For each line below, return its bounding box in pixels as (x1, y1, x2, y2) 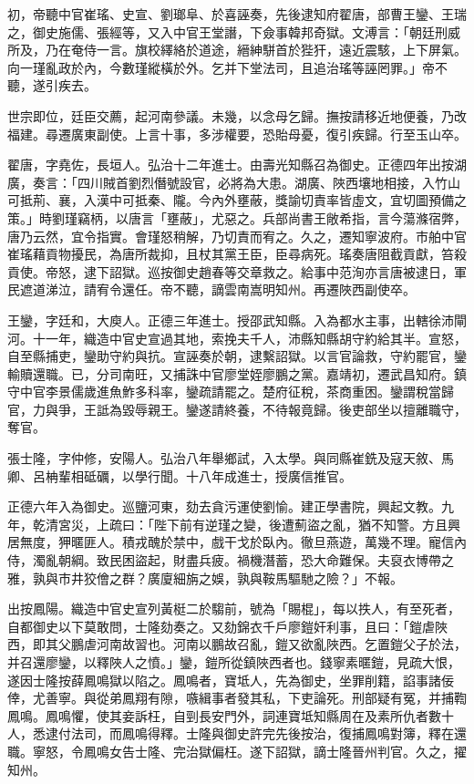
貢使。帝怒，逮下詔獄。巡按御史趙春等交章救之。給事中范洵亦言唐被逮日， (7, 262, 454, 281)
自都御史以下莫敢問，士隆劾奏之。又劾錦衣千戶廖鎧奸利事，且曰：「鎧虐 (7, 616, 435, 635)
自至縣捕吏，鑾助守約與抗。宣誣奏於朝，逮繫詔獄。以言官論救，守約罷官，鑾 (7, 346, 467, 366)
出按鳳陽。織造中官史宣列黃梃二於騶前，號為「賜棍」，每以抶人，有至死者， (7, 599, 460, 618)
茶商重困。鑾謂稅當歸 (325, 382, 454, 401)
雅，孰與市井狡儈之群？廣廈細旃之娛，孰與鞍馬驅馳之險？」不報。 (7, 568, 403, 587)
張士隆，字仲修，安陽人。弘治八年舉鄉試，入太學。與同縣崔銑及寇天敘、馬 (7, 449, 454, 468)
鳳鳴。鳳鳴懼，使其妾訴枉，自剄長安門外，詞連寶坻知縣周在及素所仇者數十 (7, 706, 454, 725)
